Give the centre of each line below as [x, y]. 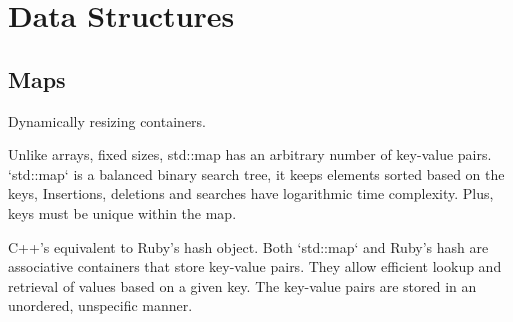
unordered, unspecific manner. [100, 305]
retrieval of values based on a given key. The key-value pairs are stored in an [242, 285]
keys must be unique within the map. [122, 212]
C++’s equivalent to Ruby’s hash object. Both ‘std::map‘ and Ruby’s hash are [248, 246]
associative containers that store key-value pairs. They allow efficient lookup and [255, 266]
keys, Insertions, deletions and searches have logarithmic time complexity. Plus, [251, 193]
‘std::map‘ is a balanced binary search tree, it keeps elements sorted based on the [256, 173]
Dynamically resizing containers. [107, 120]
